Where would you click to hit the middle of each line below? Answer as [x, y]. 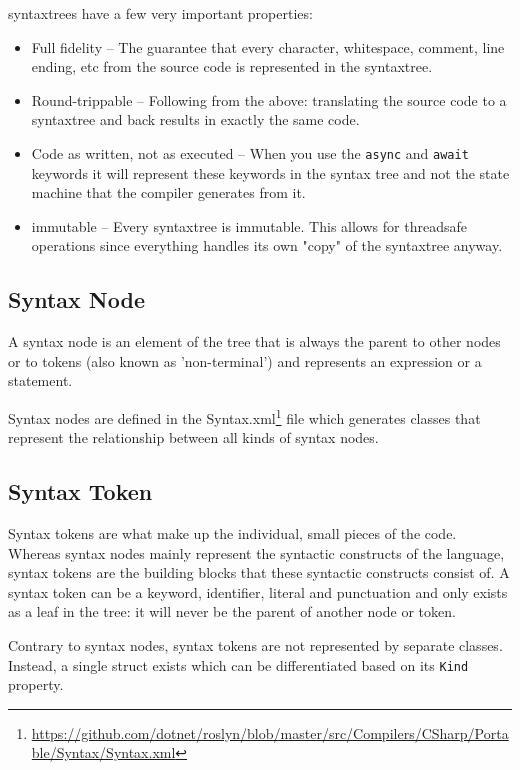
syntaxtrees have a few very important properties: [160, 13]
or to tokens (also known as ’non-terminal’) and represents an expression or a [245, 360]
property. [36, 684]
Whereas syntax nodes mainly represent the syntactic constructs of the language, [256, 552]
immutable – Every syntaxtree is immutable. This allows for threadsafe [249, 225]
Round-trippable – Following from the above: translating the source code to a [269, 99]
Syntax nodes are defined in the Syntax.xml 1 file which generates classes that [244, 416]
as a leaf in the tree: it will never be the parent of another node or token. [232, 611]
